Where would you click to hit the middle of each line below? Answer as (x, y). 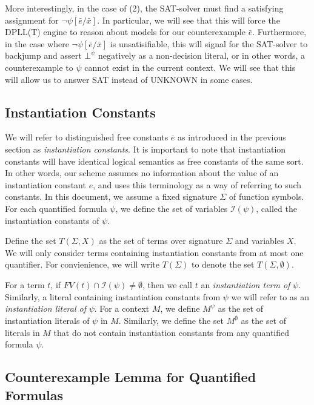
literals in (22, 332)
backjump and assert (43, 55)
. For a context (122, 308)
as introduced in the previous (232, 137)
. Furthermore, (279, 32)
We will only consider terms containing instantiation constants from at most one (154, 252)
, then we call (167, 285)
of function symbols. (266, 196)
